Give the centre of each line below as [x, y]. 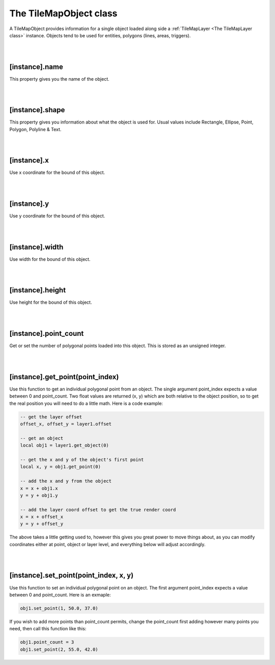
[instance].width [36, 247]
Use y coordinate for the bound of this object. [57, 216]
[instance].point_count [47, 334]
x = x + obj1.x [39, 488]
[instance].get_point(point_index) [64, 377]
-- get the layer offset [51, 417]
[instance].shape [37, 110]
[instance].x [29, 161]
